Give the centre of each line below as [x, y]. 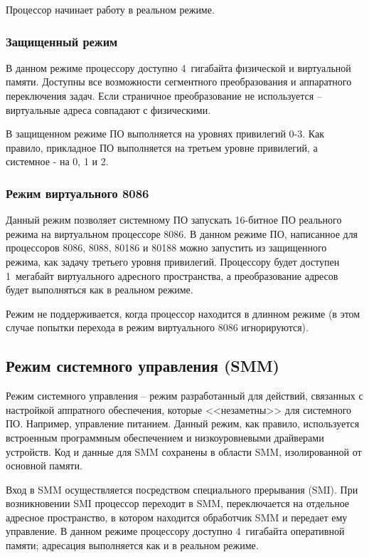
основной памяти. [44, 465]
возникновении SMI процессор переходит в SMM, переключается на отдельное [178, 503]
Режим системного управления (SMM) [143, 366]
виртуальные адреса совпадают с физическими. [108, 109]
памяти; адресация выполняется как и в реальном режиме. [132, 545]
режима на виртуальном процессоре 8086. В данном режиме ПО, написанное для [182, 233]
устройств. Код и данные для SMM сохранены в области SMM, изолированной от [184, 451]
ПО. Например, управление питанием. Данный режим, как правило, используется [183, 423]
